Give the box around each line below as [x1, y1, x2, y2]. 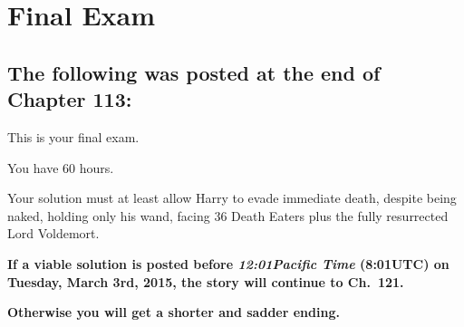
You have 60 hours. [7, 158, 114, 177]
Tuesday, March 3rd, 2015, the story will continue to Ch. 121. [7, 272, 404, 291]
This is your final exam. [7, 127, 140, 146]
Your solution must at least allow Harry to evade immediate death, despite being [7, 188, 457, 207]
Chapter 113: [7, 85, 132, 113]
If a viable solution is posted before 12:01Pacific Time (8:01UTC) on [7, 254, 449, 273]
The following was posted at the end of [7, 58, 381, 86]
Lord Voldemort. [7, 224, 100, 243]
